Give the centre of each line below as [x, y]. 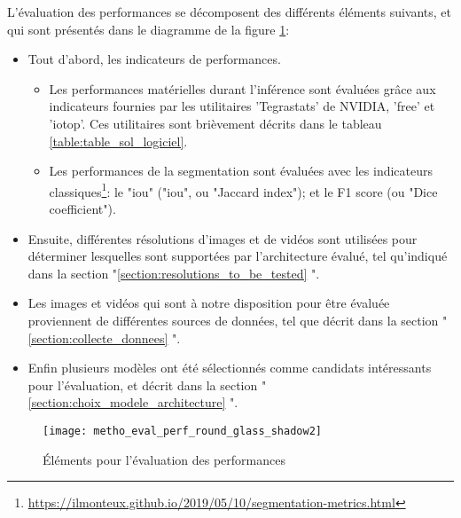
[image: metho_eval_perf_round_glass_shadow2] [182, 431]
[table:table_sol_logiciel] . [118, 141]
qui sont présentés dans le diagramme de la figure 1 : [148, 29]
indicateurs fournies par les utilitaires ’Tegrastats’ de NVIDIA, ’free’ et [242, 106]
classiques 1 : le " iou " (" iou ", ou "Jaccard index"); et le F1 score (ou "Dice [243, 190]
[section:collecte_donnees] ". [104, 337]
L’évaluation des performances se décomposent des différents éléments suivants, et [230, 12]
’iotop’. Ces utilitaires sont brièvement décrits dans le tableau [215, 123]
